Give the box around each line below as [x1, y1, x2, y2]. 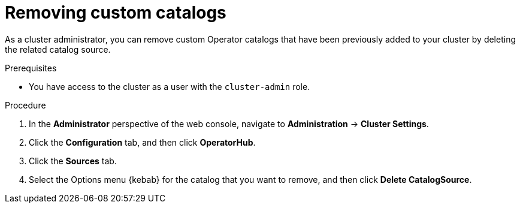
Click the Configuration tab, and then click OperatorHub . [29, 137, 256, 147]
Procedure [5, 100, 46, 110]
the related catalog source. [5, 44, 111, 55]
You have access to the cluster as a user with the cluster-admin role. [29, 81, 310, 92]
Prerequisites [5, 62, 57, 73]
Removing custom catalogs [5, 2, 226, 23]
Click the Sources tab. [29, 155, 117, 166]
